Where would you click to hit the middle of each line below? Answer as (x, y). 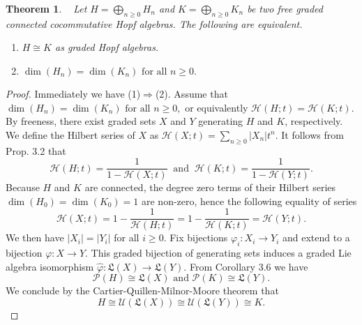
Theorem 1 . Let (46, 8)
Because (23, 187)
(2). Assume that (191, 93)
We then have (35, 237)
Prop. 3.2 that (36, 150)
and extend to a (316, 237)
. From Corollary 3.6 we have (246, 266)
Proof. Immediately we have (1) (73, 93)
